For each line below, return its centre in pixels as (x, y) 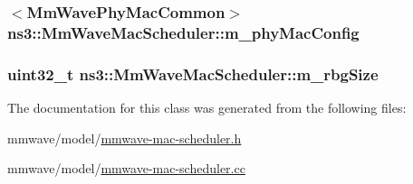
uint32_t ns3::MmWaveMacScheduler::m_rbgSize (193, 74)
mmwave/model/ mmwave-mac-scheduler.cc (126, 168)
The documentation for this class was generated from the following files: (207, 107)
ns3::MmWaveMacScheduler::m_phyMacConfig (183, 32)
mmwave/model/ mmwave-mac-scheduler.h (125, 138)
